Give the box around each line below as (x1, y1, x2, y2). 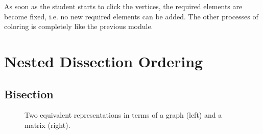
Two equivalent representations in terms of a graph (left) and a (25, 110, 222, 120)
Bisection (4, 86, 54, 101)
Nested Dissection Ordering (4, 50, 203, 71)
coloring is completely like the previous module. (4, 21, 153, 32)
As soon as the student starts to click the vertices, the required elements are (4, 1, 243, 11)
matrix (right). (25, 119, 70, 130)
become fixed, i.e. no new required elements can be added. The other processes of (4, 11, 258, 21)
